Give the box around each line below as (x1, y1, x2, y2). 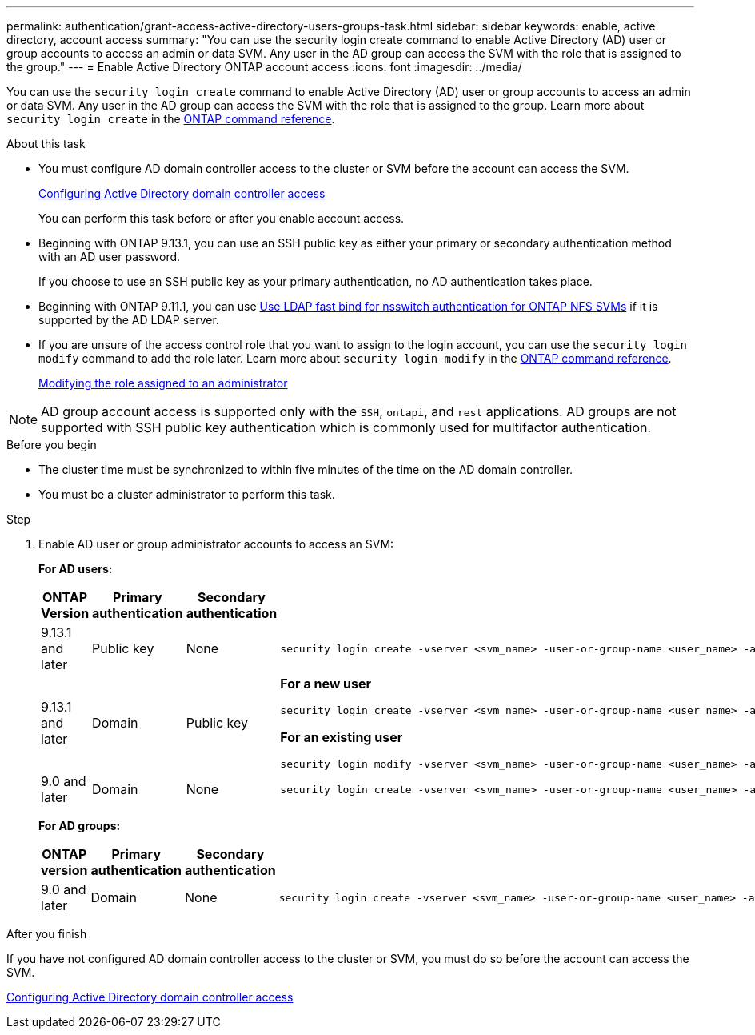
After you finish (6, 927, 87, 941)
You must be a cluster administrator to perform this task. (38, 487, 335, 501)
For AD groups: (38, 819, 121, 832)
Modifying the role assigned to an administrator (38, 376, 288, 390)
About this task (6, 137, 86, 150)
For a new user (280, 676, 372, 692)
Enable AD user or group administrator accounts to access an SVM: (38, 537, 394, 551)
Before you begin (6, 438, 97, 451)
